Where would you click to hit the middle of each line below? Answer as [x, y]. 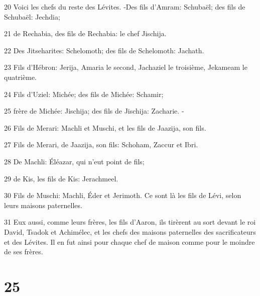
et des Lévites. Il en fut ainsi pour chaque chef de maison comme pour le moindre [129, 241]
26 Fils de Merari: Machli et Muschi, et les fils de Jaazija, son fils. [105, 127]
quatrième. [20, 77]
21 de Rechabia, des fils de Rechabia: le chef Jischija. [85, 33]
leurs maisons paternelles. [43, 205]
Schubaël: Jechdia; [32, 16]
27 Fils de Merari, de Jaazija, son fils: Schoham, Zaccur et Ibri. [101, 144]
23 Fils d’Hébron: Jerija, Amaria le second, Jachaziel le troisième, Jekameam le [126, 67]
